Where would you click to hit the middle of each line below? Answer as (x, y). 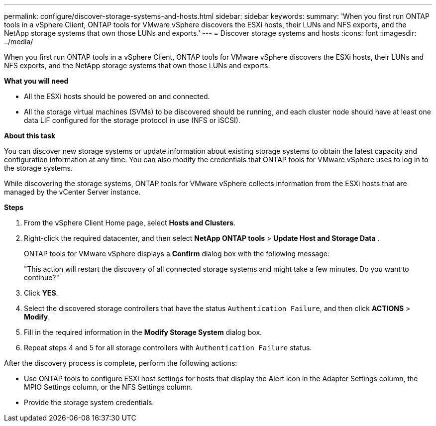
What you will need (36, 81)
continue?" (42, 277)
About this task (30, 136)
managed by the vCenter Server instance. (72, 192)
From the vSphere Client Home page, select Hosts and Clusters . (130, 223)
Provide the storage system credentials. (89, 402)
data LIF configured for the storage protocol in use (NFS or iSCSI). (132, 120)
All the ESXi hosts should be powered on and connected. (117, 96)
